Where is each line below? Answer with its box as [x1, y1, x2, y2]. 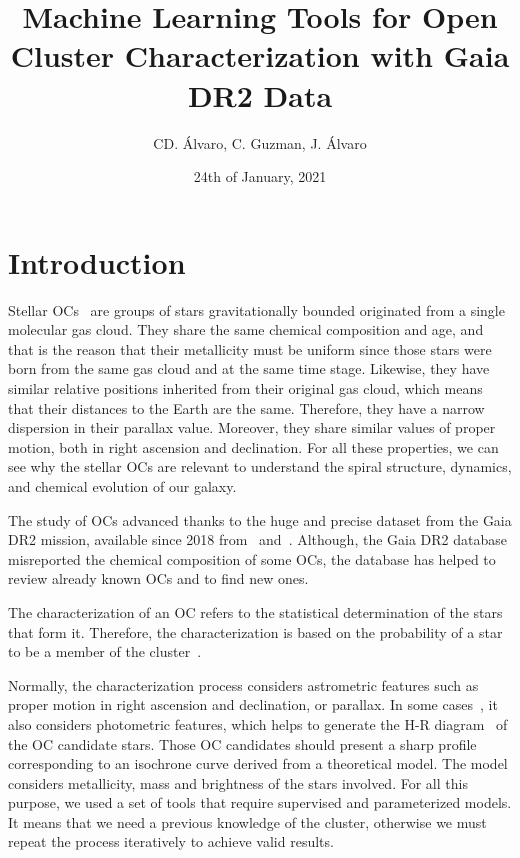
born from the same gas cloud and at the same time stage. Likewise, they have [8, 358, 490, 379]
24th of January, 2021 [193, 166, 327, 187]
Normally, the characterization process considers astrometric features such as [8, 674, 479, 695]
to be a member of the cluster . [8, 641, 202, 662]
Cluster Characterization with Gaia [10, 35, 510, 76]
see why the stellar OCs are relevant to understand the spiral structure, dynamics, [8, 456, 512, 477]
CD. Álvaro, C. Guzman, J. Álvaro [153, 132, 367, 153]
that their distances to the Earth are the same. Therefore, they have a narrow [8, 397, 485, 418]
